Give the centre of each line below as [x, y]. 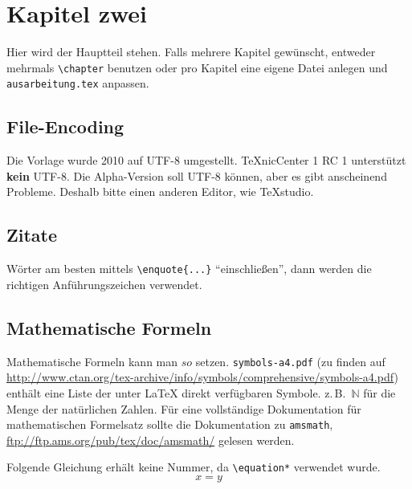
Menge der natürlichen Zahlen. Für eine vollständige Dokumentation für [184, 408]
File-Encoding [65, 126]
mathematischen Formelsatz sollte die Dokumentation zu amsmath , [170, 424]
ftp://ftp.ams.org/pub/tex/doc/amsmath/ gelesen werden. [151, 440]
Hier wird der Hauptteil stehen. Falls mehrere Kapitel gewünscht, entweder [191, 52]
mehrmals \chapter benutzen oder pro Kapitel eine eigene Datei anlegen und [197, 67]
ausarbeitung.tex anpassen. [78, 83]
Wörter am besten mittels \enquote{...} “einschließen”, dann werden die [189, 269]
